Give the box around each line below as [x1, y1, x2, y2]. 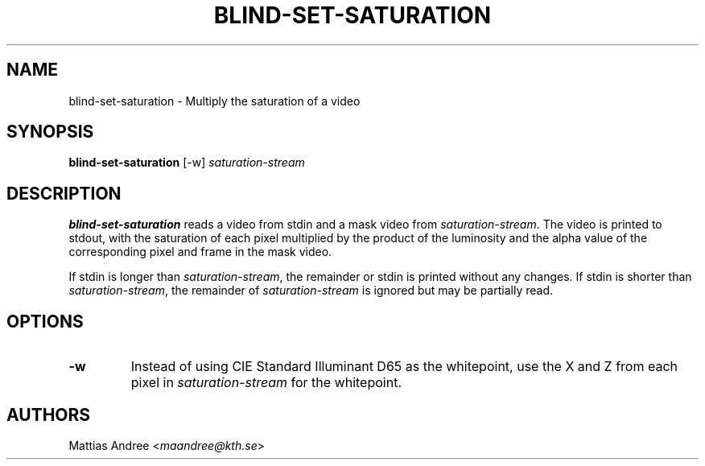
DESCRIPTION [6, 183, 122, 204]
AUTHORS [6, 404, 91, 425]
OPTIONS [6, 311, 84, 332]
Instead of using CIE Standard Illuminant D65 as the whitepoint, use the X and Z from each [130, 358, 678, 375]
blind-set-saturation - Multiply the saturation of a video [68, 93, 361, 108]
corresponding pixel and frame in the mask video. [68, 245, 332, 259]
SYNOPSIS [6, 122, 94, 142]
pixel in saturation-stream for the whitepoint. [130, 374, 402, 391]
